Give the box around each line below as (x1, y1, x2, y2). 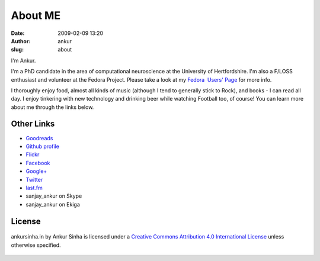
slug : (11, 46, 24, 53)
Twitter (25, 176, 43, 183)
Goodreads (25, 134, 53, 141)
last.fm (25, 184, 43, 191)
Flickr (25, 151, 40, 158)
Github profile (25, 143, 59, 150)
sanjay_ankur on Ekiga (25, 201, 80, 208)
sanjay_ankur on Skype (25, 192, 82, 199)
